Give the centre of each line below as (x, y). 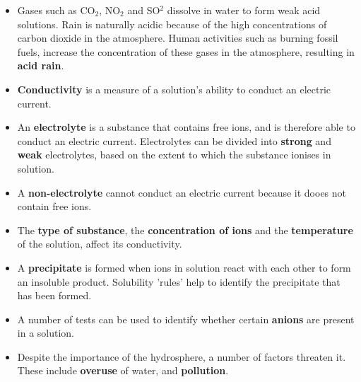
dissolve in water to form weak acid (244, 10)
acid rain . (41, 65)
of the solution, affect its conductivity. (100, 244)
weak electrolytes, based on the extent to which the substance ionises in (174, 155)
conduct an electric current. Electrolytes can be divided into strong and (174, 140)
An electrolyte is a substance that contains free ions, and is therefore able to (186, 127)
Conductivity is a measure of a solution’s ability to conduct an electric (174, 89)
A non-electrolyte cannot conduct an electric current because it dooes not (182, 192)
